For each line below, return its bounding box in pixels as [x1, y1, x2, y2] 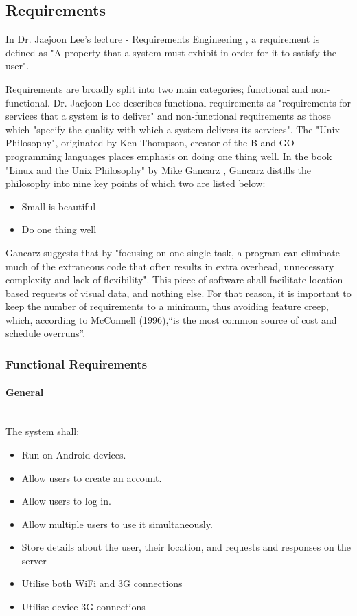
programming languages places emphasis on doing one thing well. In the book [5, 148, 332, 163]
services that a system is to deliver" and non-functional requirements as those [5, 109, 331, 123]
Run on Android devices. [21, 447, 126, 461]
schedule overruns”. [5, 326, 86, 340]
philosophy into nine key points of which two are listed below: [5, 176, 266, 190]
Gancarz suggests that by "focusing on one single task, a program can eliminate [5, 245, 340, 259]
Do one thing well [21, 222, 97, 236]
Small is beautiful [21, 199, 96, 213]
